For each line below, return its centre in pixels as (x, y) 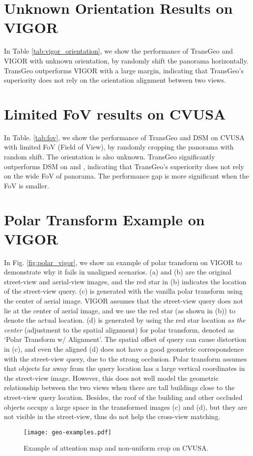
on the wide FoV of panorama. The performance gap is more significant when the (126, 176)
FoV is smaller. (27, 185)
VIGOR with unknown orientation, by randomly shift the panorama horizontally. (126, 60)
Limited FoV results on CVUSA (115, 113)
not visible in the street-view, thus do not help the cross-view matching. (112, 416)
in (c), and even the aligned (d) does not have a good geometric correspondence (124, 349)
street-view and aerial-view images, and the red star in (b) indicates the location (125, 281)
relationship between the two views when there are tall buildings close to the (119, 387)
